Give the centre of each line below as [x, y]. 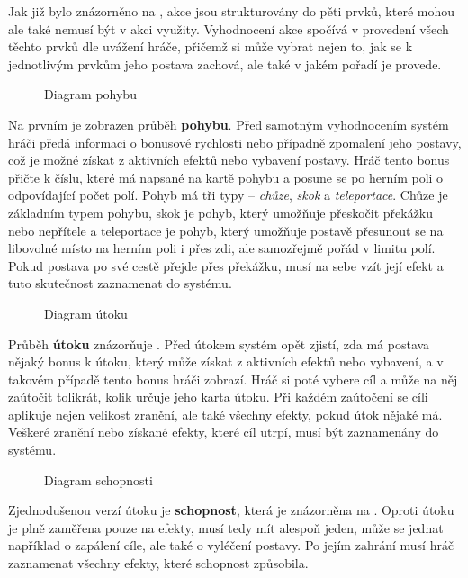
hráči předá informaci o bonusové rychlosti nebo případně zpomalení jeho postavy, [235, 142]
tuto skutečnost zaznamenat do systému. [120, 283]
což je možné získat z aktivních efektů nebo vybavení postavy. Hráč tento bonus [229, 160]
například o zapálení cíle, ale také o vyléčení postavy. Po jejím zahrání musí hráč [231, 545]
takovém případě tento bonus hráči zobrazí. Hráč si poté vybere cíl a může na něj [233, 379]
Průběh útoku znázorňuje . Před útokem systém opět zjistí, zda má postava [219, 343]
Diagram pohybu [90, 94]
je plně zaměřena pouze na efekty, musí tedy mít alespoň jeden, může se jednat [226, 527]
